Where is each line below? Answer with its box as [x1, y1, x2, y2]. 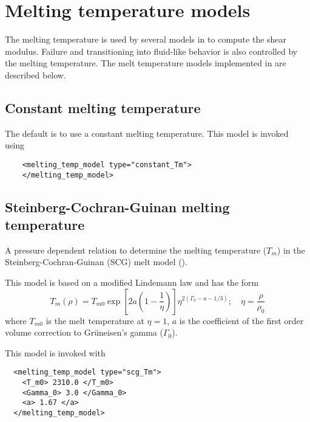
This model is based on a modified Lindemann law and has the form [5, 275, 259, 288]
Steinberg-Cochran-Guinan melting [5, 197, 230, 216]
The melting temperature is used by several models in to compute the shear [5, 33, 287, 46]
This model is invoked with [5, 346, 106, 359]
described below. [5, 68, 66, 81]
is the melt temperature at [45, 314, 144, 327]
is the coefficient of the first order [179, 314, 304, 327]
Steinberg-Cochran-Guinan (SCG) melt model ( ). [5, 255, 187, 268]
